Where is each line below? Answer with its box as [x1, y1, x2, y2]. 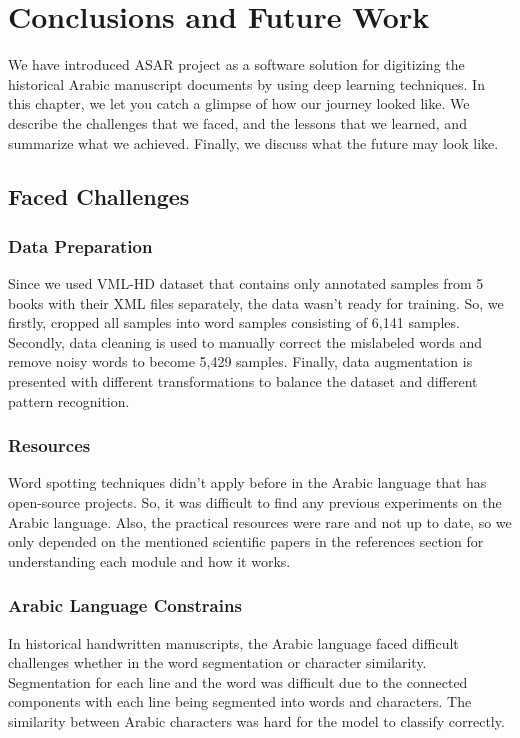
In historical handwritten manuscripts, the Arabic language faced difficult [8, 632, 459, 653]
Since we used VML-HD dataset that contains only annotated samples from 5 [8, 273, 484, 294]
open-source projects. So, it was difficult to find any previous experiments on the [8, 492, 502, 513]
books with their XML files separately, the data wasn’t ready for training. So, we [8, 292, 504, 313]
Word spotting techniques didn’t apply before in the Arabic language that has [8, 472, 487, 493]
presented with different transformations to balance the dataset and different [8, 371, 478, 392]
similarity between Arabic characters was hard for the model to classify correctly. [8, 711, 505, 732]
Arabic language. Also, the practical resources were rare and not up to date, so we [8, 511, 512, 532]
